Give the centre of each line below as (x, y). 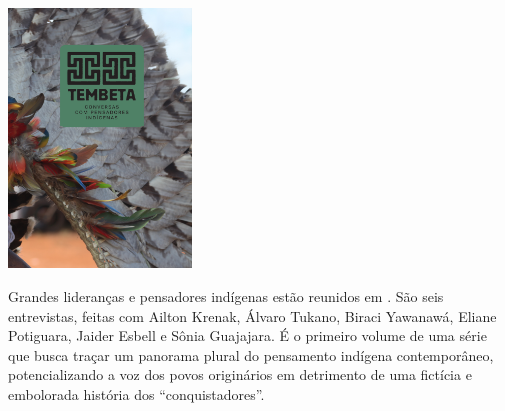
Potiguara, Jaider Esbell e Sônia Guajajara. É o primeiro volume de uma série (247, 335)
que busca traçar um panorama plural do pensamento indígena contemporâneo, (251, 354)
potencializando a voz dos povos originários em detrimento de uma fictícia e (240, 374)
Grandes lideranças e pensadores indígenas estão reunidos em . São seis (226, 295)
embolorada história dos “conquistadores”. (136, 393)
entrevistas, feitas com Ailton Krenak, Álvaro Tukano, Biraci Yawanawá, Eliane (252, 315)
